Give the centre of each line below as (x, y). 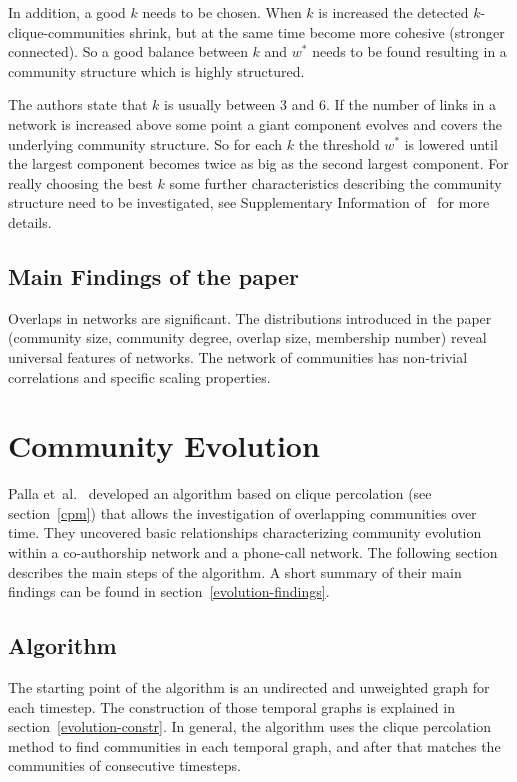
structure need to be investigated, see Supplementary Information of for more (249, 202)
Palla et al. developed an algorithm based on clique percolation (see (220, 493)
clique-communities (66, 31)
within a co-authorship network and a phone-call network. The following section (253, 552)
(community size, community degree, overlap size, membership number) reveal (247, 337)
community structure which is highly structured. (156, 70)
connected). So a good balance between (128, 51)
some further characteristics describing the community (335, 182)
